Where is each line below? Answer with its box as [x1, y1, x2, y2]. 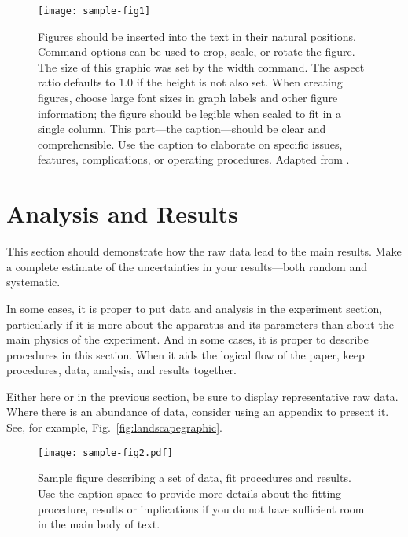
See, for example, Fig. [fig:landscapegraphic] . [6, 419, 222, 436]
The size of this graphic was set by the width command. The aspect [38, 58, 365, 75]
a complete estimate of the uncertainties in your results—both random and [6, 258, 367, 274]
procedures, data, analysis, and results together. [6, 362, 237, 378]
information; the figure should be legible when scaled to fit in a [38, 105, 342, 121]
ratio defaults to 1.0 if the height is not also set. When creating [38, 74, 343, 90]
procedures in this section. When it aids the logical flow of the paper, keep [6, 346, 365, 362]
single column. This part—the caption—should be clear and [38, 120, 326, 137]
